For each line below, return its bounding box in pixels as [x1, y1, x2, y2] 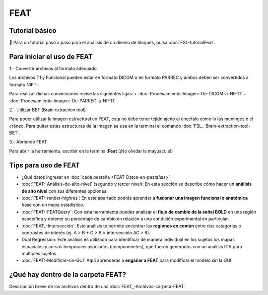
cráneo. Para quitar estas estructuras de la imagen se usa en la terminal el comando [9, 123, 181, 129]
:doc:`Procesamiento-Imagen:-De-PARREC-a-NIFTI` [9, 97, 116, 104]
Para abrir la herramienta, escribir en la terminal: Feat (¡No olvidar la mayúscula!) [9, 148, 173, 154]
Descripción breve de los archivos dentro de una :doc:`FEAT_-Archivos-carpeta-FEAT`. [9, 284, 187, 290]
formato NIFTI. [9, 81, 39, 87]
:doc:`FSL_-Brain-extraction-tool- [182, 123, 251, 129]
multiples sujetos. [21, 251, 58, 257]
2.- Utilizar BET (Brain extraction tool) [9, 107, 86, 113]
